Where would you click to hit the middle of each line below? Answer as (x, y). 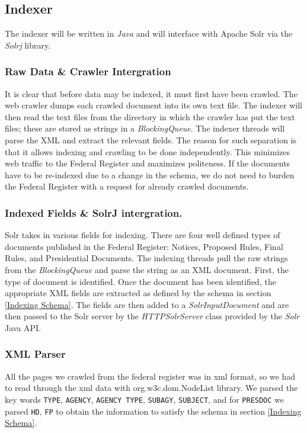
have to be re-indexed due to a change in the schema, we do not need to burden (150, 174)
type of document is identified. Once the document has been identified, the (140, 281)
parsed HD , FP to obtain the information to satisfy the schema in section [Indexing (153, 411)
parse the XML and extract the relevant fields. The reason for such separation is (151, 139)
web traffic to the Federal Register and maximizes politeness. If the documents (148, 163)
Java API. (23, 327)
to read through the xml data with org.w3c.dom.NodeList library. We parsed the (151, 388)
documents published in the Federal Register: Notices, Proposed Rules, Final (144, 246)
